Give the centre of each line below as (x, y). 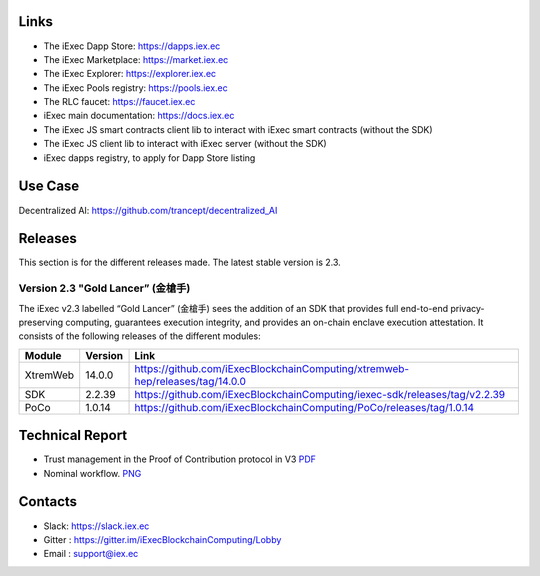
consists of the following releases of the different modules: (139, 336)
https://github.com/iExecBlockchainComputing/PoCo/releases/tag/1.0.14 (304, 407)
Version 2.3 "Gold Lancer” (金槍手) (104, 288)
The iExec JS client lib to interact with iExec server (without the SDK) (185, 144)
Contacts (48, 501)
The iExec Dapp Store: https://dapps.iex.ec (132, 46)
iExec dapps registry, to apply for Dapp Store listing (149, 157)
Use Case (49, 186)
